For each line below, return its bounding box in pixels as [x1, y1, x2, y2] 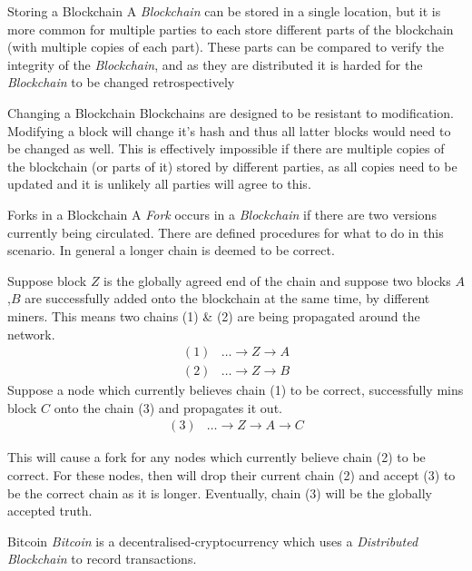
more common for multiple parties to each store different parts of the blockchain [7, 19, 454, 38]
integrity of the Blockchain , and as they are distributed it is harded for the [7, 54, 423, 74]
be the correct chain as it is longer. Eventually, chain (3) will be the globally [7, 483, 432, 502]
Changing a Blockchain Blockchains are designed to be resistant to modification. [7, 103, 454, 122]
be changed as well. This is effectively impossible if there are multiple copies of [7, 139, 445, 158]
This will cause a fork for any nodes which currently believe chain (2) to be [7, 448, 426, 467]
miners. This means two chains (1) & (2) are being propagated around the [7, 306, 420, 325]
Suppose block [7, 271, 87, 290]
